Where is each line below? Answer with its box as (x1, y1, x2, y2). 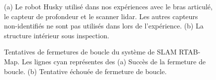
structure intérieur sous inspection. (4, 30, 109, 40)
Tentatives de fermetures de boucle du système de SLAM (4, 47, 177, 57)
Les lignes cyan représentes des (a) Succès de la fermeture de (22, 56, 206, 66)
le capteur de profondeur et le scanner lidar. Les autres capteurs (4, 11, 198, 21)
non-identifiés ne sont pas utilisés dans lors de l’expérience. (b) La (4, 21, 204, 31)
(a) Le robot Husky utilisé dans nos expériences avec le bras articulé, (4, 1, 213, 11)
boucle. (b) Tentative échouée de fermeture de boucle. (4, 66, 167, 76)
